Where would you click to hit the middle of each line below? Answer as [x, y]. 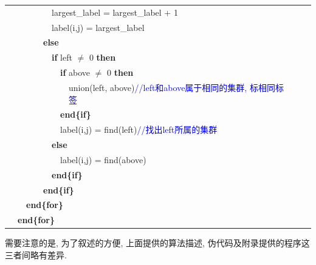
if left [62, 57]
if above [75, 72]
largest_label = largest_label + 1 [115, 12]
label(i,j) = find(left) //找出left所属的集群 [139, 129]
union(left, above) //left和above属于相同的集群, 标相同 [172, 87]
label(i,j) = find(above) [103, 159]
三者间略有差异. [36, 255]
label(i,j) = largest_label [98, 27]
